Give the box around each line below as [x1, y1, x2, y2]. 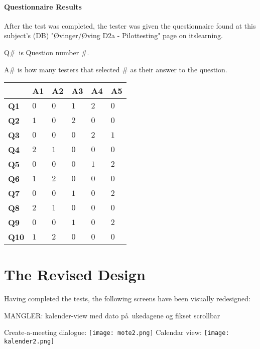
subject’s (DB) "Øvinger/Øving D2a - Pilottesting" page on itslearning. [4, 30, 223, 41]
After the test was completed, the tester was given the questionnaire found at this [4, 20, 256, 31]
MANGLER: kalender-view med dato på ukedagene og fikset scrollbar [4, 310, 220, 320]
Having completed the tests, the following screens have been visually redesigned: [4, 293, 250, 304]
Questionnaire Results [4, 1, 82, 12]
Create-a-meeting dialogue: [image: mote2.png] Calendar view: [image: [4, 327, 229, 337]
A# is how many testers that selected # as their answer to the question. [4, 64, 227, 74]
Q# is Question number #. [4, 47, 89, 57]
